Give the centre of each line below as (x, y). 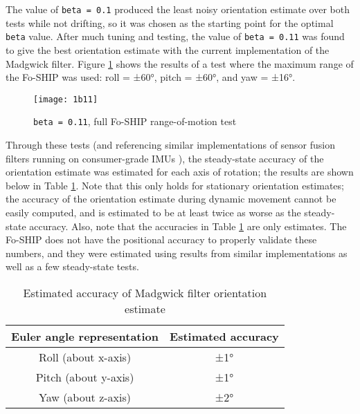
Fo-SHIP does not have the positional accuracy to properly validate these (161, 239)
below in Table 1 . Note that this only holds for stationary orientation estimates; (175, 185)
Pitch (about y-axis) (85, 377)
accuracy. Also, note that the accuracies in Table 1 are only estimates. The (188, 226)
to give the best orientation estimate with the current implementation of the (168, 49)
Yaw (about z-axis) (85, 397)
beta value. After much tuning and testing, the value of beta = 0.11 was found (175, 36)
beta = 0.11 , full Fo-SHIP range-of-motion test (135, 121)
